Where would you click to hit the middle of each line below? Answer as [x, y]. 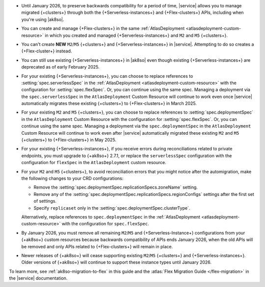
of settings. [45, 201]
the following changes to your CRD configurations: [72, 178]
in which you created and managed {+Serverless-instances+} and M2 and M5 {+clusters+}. [136, 35]
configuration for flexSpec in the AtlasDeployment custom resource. [94, 163]
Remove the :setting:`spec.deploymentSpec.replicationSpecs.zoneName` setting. [116, 187]
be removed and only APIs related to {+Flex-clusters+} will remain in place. [97, 246]
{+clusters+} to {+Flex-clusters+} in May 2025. [69, 140]
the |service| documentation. [38, 278]
